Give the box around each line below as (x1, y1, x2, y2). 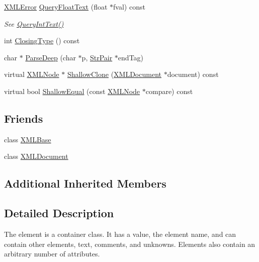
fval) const (113, 2, 145, 12)
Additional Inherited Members (4, 176, 166, 191)
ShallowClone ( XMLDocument (67, 69, 161, 79)
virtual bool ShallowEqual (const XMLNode (4, 85, 140, 96)
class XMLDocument (4, 151, 68, 161)
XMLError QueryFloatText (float (4, 2, 108, 12)
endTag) (118, 52, 144, 62)
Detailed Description (4, 205, 114, 221)
